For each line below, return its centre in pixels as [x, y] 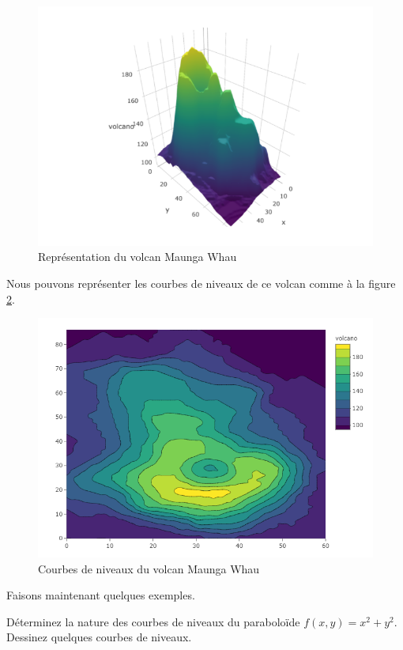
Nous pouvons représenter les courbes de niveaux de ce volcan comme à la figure [201, 283]
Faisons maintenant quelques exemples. [101, 595]
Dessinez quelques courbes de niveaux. [99, 637]
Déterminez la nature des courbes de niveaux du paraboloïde [153, 621]
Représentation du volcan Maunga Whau [137, 257]
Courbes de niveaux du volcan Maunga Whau [149, 568]
